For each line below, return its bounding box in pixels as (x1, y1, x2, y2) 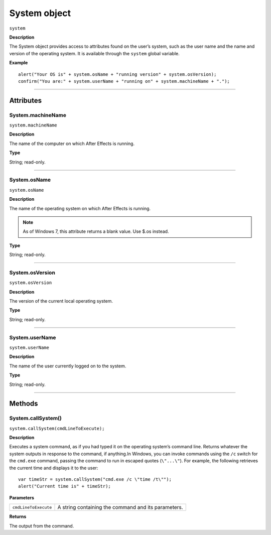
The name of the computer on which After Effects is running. (9, 141, 135, 147)
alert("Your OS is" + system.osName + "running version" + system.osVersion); (18, 71, 217, 77)
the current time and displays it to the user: (9, 465, 98, 471)
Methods (9, 399, 38, 408)
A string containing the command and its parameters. (57, 504, 183, 511)
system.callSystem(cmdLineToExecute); (9, 426, 105, 431)
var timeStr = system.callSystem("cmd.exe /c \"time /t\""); (18, 477, 172, 482)
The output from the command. (9, 522, 74, 529)
